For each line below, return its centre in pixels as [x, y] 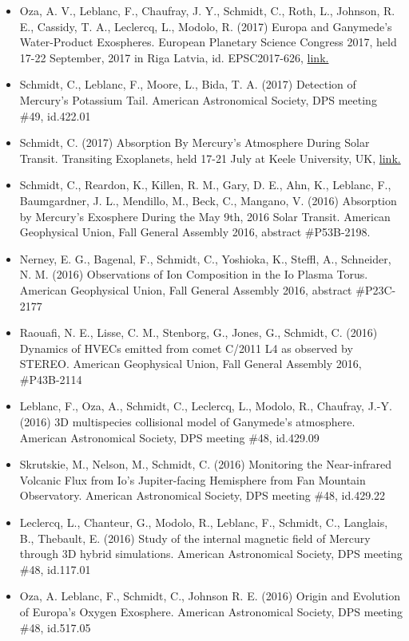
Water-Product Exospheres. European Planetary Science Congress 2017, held [208, 42]
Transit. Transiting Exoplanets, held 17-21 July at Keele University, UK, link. [210, 158]
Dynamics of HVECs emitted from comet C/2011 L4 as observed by [186, 348]
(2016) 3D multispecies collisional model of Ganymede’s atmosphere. [187, 422]
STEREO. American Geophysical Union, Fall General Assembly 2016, [191, 364]
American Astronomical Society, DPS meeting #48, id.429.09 [169, 437]
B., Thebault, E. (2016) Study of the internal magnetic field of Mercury [195, 538]
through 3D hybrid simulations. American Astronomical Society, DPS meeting [211, 554]
